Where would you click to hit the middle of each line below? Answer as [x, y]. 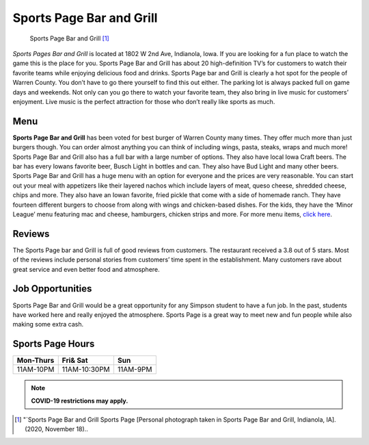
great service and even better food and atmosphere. [86, 269]
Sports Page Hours [54, 344]
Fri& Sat [75, 361]
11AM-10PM [36, 370]
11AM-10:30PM [86, 370]
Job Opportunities [52, 289]
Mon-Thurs [36, 361]
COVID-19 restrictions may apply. [80, 400]
